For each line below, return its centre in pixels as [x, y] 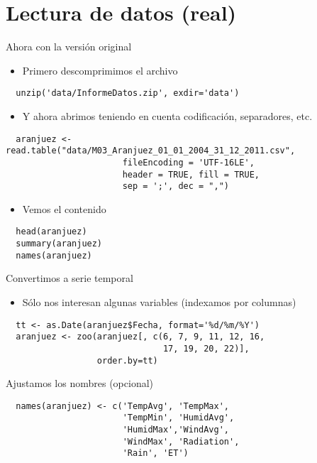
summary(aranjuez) [59, 244]
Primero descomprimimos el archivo [100, 70]
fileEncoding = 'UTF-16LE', [188, 162]
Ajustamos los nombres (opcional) [80, 383]
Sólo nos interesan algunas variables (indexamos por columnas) [159, 302]
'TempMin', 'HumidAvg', [178, 418]
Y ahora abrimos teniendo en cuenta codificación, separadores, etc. [167, 115]
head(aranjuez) [51, 232]
